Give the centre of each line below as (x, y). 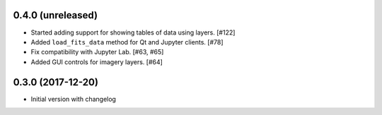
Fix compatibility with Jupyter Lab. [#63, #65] (97, 52)
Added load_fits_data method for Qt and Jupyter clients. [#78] (127, 42)
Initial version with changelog (74, 99)
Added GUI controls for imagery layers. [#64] (97, 62)
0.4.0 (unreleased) (56, 15)
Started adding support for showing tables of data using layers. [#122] (133, 32)
